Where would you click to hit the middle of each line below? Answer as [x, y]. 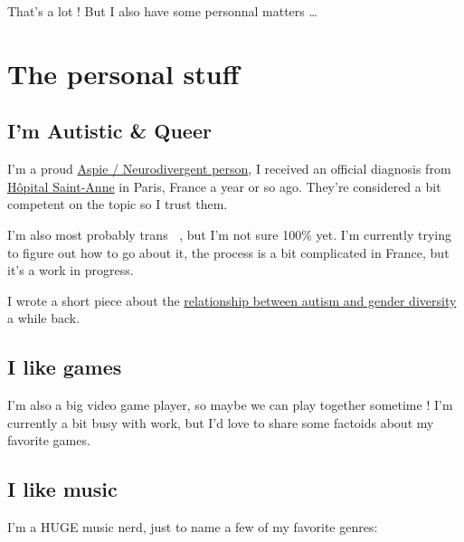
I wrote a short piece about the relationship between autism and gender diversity [232, 300]
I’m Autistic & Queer [109, 131]
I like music [62, 489]
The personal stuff [123, 73]
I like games [65, 367]
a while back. [44, 318]
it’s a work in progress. [71, 270]
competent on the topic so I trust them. [118, 204]
